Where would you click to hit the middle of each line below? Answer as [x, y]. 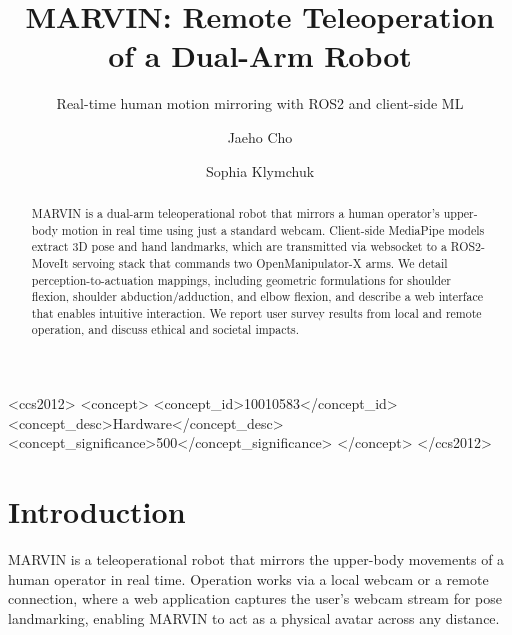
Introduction [97, 511]
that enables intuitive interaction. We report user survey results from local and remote [256, 312]
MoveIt [50, 262]
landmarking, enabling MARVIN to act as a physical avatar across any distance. [254, 617]
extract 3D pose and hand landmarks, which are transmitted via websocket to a [239, 246]
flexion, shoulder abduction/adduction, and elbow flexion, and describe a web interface [257, 296]
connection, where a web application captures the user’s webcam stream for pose [255, 598]
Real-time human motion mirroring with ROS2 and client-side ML [260, 103]
